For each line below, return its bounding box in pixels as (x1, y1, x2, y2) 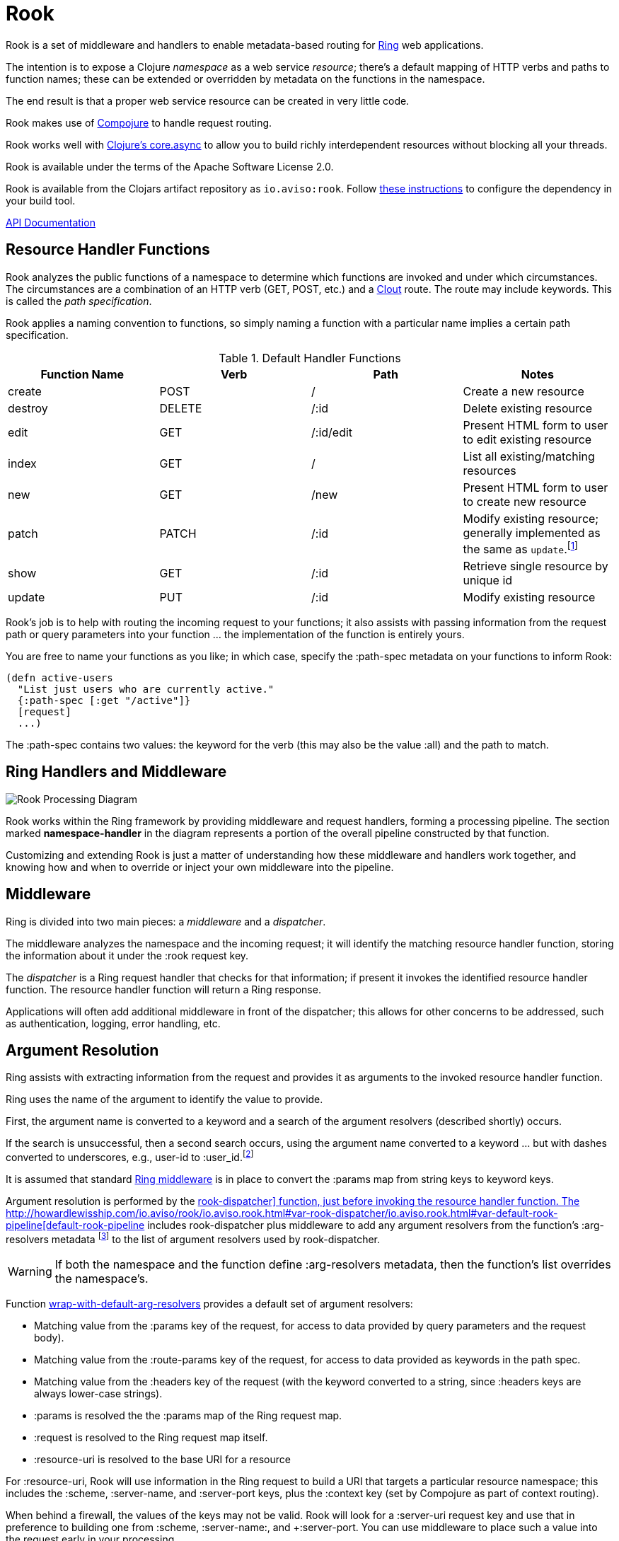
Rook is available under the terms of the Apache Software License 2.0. (6, 160, 334, 173)
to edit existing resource (463, 432, 592, 446)
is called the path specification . (6, 294, 152, 307)
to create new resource (463, 494, 586, 509)
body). (34, 1331, 64, 1344)
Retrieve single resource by (463, 558, 608, 573)
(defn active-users (6, 671, 113, 683)
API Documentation (6, 216, 96, 229)
